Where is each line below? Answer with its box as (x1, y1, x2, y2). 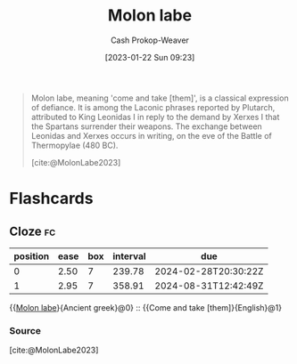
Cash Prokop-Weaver (110, 35, 190, 45)
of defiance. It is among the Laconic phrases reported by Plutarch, (30, 101, 276, 112)
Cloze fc (9, 223, 56, 239)
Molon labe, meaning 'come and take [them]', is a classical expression (30, 93, 289, 103)
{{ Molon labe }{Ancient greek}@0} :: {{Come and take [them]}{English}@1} (9, 302, 283, 312)
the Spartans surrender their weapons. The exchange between (30, 121, 263, 132)
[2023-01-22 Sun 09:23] (104, 52, 195, 62)
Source (9, 324, 42, 336)
